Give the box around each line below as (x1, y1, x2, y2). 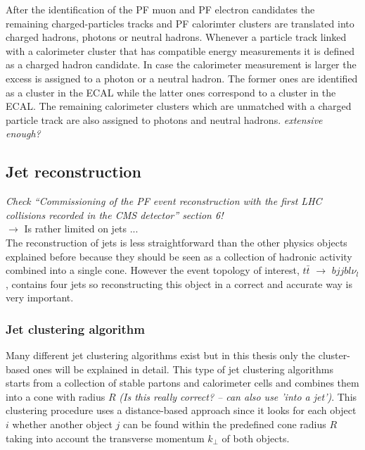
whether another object (12, 417, 113, 432)
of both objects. (222, 430, 290, 445)
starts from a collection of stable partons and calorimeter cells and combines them (6, 375, 359, 390)
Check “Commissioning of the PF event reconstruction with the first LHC (6, 194, 322, 208)
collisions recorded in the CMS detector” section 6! (6, 207, 224, 222)
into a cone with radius (6, 389, 105, 404)
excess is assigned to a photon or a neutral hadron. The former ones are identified (6, 70, 358, 85)
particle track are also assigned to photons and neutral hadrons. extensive (6, 112, 323, 127)
